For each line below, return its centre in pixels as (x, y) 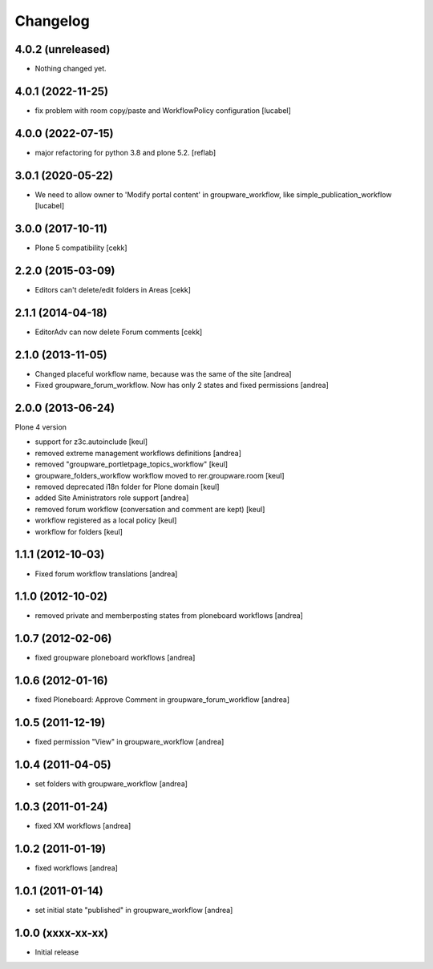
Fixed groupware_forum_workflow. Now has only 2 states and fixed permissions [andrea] (182, 386)
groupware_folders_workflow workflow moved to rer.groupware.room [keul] (160, 475)
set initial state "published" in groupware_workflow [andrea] (134, 910)
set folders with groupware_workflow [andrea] (111, 784)
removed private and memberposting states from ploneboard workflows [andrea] (169, 616)
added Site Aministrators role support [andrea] (112, 498)
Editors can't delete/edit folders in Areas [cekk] (113, 289)
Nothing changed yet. (71, 69)
